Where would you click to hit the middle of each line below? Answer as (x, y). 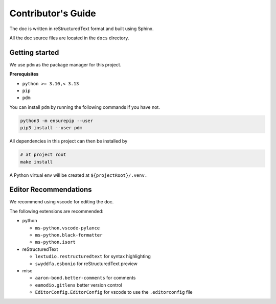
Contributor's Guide (53, 13)
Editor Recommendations (51, 190)
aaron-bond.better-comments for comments (85, 278)
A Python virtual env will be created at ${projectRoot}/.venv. (78, 175)
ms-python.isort (55, 242)
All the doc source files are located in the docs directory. (69, 38)
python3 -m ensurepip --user (57, 121)
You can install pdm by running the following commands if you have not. (85, 107)
